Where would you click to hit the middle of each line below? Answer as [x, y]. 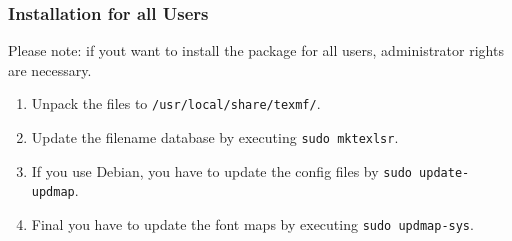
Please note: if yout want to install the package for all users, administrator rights [256, 50]
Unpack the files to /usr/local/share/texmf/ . [176, 103]
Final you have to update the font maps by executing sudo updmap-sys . [252, 224]
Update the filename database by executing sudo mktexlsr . [215, 137]
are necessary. [50, 69]
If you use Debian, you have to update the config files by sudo [221, 170]
